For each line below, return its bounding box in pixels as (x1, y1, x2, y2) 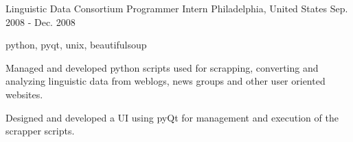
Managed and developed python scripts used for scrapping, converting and (5, 60, 319, 74)
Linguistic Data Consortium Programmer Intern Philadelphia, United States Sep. (5, 1, 348, 15)
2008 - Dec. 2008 (5, 14, 76, 29)
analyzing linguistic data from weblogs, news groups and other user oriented (5, 74, 326, 88)
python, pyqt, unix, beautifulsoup (5, 38, 147, 52)
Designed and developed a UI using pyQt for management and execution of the (5, 110, 339, 124)
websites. (5, 87, 43, 101)
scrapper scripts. (5, 124, 75, 138)
